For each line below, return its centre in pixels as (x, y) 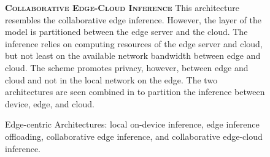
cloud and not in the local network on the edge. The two (111, 79)
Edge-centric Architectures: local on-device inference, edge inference (132, 124)
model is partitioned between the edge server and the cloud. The (126, 32)
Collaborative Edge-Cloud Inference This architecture (122, 7)
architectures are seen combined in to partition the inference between (135, 92)
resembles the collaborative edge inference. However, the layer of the (133, 19)
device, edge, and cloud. (50, 103)
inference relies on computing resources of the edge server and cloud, (134, 43)
